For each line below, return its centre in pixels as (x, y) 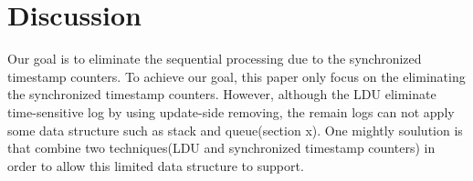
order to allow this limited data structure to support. (156, 165)
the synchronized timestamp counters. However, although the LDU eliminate (222, 94)
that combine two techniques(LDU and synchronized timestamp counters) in (221, 148)
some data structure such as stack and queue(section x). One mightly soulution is (235, 130)
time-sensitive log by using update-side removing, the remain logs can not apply (231, 111)
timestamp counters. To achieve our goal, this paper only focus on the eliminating (236, 76)
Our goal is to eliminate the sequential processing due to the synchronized (215, 59)
